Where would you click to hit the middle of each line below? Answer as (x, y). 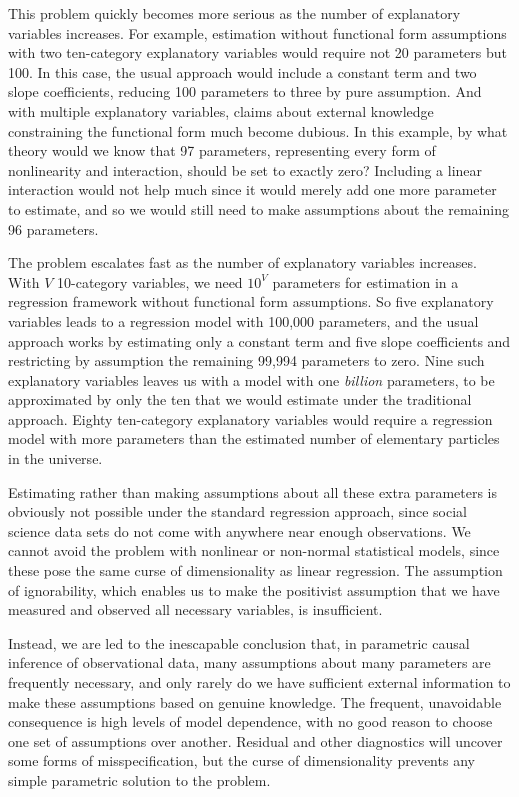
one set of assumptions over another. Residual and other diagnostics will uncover (255, 740)
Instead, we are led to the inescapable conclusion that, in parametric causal (239, 642)
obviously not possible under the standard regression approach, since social (237, 511)
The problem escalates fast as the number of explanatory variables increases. (242, 262)
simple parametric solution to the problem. (139, 779)
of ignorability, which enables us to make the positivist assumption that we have (254, 589)
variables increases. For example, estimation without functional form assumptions (257, 32)
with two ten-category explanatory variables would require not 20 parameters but (257, 52)
